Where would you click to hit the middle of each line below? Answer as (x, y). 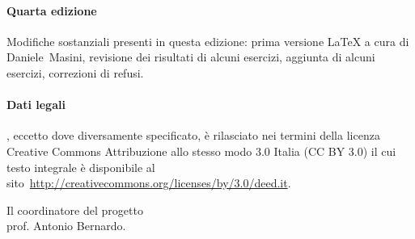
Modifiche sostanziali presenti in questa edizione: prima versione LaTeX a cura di (208, 41)
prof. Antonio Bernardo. (66, 226)
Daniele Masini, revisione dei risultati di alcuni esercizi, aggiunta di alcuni (191, 57)
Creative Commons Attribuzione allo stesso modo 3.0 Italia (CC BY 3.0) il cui (201, 151)
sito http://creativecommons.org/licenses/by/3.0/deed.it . (149, 183)
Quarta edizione (52, 10)
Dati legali (36, 105)
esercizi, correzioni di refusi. (75, 72)
